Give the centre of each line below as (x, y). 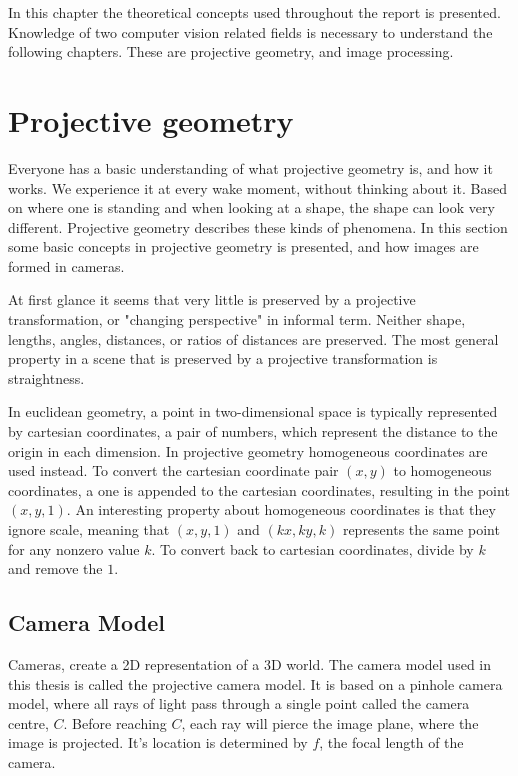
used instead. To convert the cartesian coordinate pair (173, 470)
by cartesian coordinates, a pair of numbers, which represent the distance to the (253, 431)
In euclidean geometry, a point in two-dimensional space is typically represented (253, 411)
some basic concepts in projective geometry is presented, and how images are (243, 246)
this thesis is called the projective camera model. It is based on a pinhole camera (255, 683)
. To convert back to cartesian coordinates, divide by (312, 548)
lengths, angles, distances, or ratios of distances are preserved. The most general (253, 338)
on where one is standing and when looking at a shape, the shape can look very (251, 207)
